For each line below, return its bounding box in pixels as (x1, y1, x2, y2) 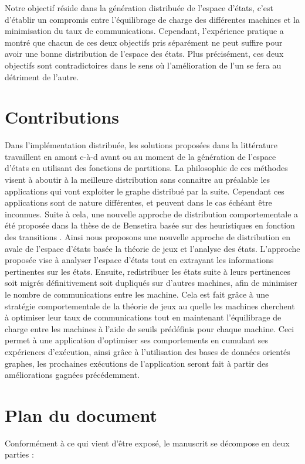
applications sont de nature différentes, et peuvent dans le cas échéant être (5, 196, 272, 209)
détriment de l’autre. (5, 70, 79, 83)
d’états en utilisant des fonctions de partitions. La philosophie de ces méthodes (5, 162, 288, 174)
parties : (5, 448, 34, 460)
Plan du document (5, 402, 157, 427)
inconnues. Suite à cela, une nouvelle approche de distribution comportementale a (5, 207, 299, 220)
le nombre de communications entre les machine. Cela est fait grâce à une (5, 288, 269, 300)
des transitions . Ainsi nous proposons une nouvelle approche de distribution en (5, 231, 290, 243)
